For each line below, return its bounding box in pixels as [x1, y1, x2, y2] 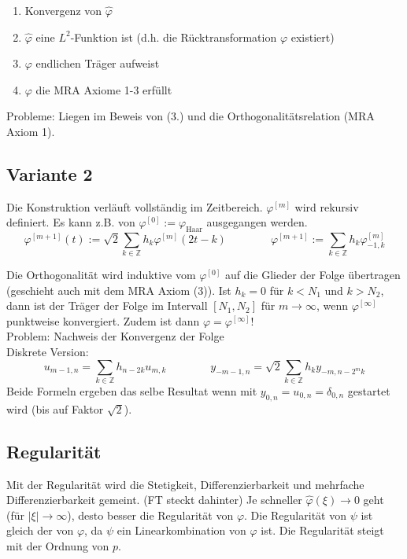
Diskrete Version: [6, 343, 89, 359]
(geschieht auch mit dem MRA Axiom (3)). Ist [6, 281, 231, 298]
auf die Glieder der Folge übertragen [224, 266, 401, 282]
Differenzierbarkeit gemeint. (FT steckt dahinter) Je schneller [6, 491, 302, 508]
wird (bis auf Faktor [6, 400, 104, 417]
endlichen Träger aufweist [35, 55, 160, 72]
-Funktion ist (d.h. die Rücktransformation [70, 28, 277, 45]
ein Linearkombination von [117, 522, 246, 539]
